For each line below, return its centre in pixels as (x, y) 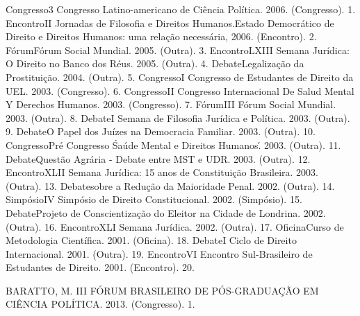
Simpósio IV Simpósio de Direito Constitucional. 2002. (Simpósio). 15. (154, 199)
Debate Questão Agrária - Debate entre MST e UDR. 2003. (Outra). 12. (158, 158)
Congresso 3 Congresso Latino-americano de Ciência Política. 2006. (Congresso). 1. (181, 9)
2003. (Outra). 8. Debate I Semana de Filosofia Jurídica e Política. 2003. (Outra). (178, 117)
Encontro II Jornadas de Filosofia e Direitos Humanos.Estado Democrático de (170, 23)
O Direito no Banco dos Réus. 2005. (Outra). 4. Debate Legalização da (155, 63)
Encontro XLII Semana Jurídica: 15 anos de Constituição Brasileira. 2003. (162, 172)
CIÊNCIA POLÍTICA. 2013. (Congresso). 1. (100, 304)
